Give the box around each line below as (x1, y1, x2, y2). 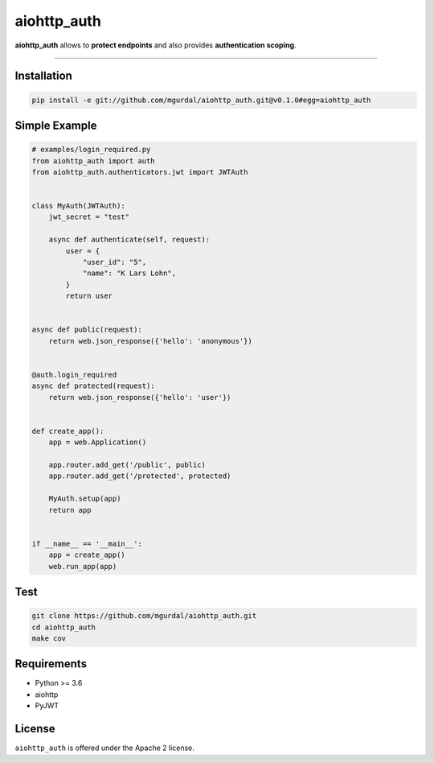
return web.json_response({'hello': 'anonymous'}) (48, 336, 252, 345)
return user (65, 291, 113, 301)
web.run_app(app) (48, 562, 117, 571)
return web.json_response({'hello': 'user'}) (48, 393, 231, 402)
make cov (31, 633, 67, 643)
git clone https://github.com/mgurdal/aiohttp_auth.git (31, 612, 257, 621)
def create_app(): (31, 427, 104, 435)
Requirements (14, 657, 88, 671)
